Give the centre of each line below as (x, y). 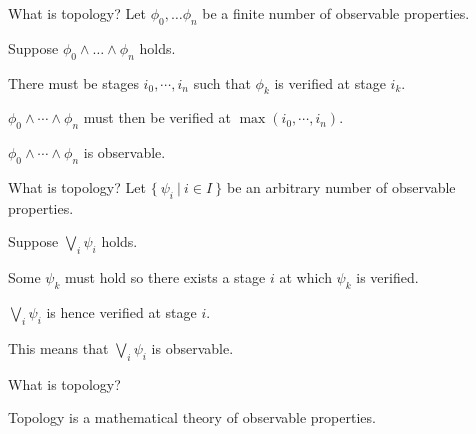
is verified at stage (330, 82)
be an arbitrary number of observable (341, 186)
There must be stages (73, 82)
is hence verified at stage (121, 311)
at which (305, 277)
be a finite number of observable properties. (336, 13)
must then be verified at (157, 117)
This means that (58, 347)
